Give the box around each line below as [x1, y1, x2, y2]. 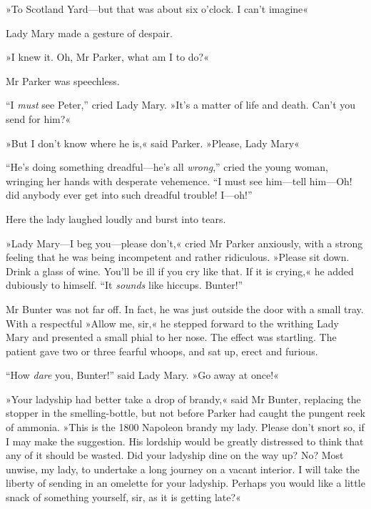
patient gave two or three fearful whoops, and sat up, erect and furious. [6, 343, 318, 358]
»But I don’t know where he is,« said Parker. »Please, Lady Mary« [6, 135, 300, 150]
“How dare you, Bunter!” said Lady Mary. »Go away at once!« [6, 367, 279, 382]
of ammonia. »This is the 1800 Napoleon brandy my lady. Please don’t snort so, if [6, 420, 365, 435]
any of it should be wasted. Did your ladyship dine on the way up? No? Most [6, 448, 344, 463]
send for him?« [6, 111, 71, 126]
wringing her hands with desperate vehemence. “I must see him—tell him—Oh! [6, 173, 352, 188]
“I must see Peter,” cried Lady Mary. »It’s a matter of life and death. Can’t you [6, 97, 356, 112]
